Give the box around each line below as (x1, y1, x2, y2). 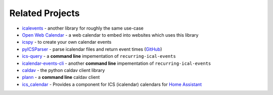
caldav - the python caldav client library (22, 67, 105, 73)
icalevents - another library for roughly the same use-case (22, 25, 144, 31)
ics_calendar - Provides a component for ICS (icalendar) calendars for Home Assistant (22, 81, 202, 87)
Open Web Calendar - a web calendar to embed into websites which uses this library (22, 32, 199, 38)
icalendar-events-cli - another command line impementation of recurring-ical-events (22, 60, 211, 66)
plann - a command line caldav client (22, 74, 100, 80)
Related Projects (9, 8, 80, 19)
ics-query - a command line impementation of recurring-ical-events (22, 53, 176, 59)
